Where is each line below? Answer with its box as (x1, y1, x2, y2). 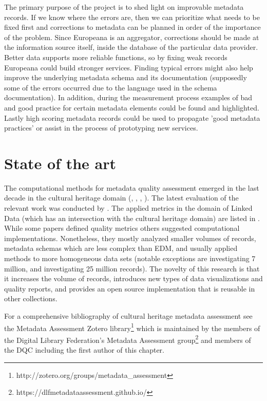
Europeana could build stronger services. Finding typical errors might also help (4, 62, 253, 72)
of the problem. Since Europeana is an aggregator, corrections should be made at (4, 31, 259, 42)
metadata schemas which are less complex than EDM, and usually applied (4, 243, 238, 253)
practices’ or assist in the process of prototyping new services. (4, 122, 198, 133)
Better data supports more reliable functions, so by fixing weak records (4, 51, 227, 62)
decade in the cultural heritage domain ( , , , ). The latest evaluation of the (4, 192, 239, 203)
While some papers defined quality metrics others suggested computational (4, 223, 240, 233)
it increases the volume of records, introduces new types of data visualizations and (4, 273, 263, 284)
